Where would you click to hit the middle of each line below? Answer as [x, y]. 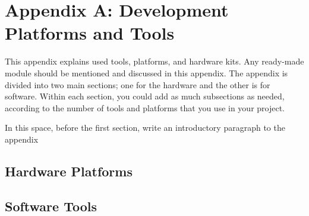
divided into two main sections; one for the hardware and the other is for [138, 84]
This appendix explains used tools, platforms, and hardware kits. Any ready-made [154, 61]
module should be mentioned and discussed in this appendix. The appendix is [146, 72]
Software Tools [51, 206]
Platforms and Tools [90, 33]
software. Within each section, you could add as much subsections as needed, [145, 96]
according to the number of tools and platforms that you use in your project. [145, 107]
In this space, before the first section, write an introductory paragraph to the [145, 128]
